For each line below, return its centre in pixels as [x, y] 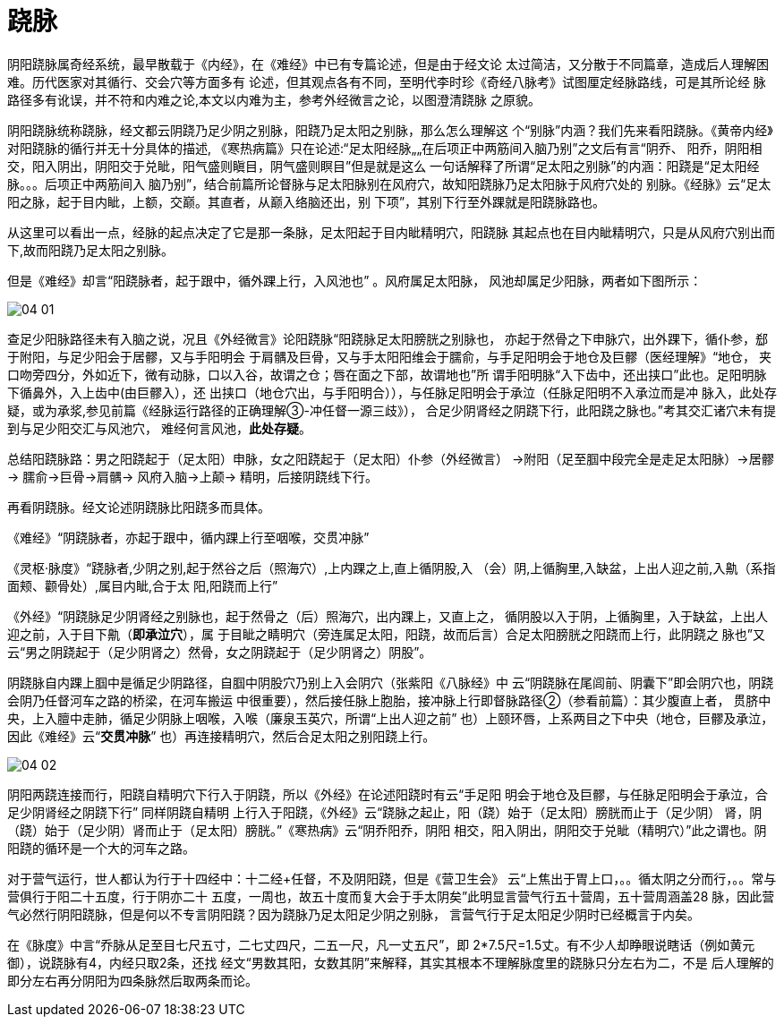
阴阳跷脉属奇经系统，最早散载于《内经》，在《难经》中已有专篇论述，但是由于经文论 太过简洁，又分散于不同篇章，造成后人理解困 [388, 64]
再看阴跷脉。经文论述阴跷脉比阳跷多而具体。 [139, 507]
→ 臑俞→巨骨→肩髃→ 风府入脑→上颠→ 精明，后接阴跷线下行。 [192, 476]
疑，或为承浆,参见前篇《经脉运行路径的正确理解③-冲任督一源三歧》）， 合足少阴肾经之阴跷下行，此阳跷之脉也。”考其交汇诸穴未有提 [392, 410]
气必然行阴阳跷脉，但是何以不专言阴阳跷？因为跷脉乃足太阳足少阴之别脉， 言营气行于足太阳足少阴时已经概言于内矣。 [354, 914]
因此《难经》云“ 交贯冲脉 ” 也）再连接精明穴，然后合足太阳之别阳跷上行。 [222, 736]
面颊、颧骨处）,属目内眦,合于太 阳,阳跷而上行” [143, 585]
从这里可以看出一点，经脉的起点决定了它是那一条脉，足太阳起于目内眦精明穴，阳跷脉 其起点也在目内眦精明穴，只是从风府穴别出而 [391, 232]
